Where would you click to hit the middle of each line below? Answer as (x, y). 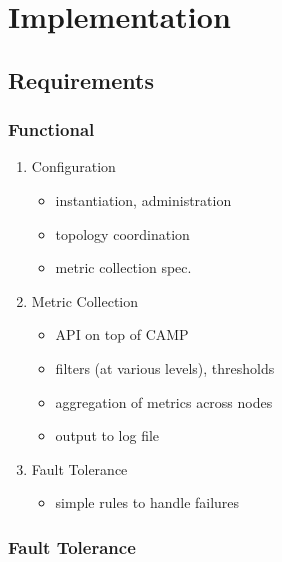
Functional (51, 129)
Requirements (81, 79)
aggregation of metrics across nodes (164, 401)
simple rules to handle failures (147, 502)
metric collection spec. (123, 267)
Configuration (73, 166)
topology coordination (122, 233)
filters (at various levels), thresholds (165, 367)
